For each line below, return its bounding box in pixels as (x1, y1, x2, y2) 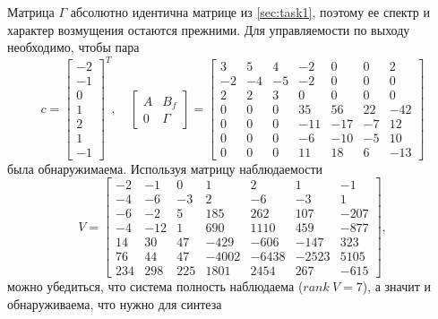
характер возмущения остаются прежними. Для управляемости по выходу (7, 20, 410, 39)
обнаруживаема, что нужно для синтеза (7, 294, 222, 313)
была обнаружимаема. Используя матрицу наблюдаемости (7, 159, 323, 177)
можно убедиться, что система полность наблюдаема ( (7, 277, 304, 296)
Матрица (7, 3, 55, 21)
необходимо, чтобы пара (7, 38, 140, 56)
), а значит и (362, 277, 432, 296)
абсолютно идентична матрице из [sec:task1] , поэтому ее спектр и (70, 3, 430, 21)
